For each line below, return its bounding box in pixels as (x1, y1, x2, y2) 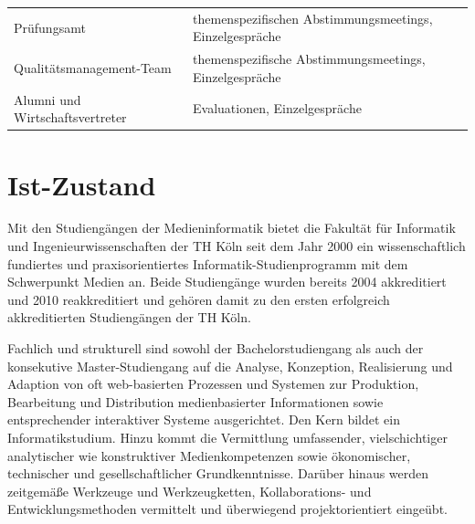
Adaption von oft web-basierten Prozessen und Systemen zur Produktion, (7, 374, 419, 393)
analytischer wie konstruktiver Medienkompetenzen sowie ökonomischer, (7, 445, 411, 465)
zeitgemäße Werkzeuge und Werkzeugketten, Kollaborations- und (7, 481, 372, 500)
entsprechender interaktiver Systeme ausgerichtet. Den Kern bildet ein (7, 410, 400, 429)
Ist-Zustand (7, 165, 156, 203)
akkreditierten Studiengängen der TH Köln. (7, 308, 251, 327)
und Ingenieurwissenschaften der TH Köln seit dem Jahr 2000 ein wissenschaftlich (7, 236, 466, 256)
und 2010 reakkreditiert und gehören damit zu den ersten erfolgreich (7, 289, 390, 309)
